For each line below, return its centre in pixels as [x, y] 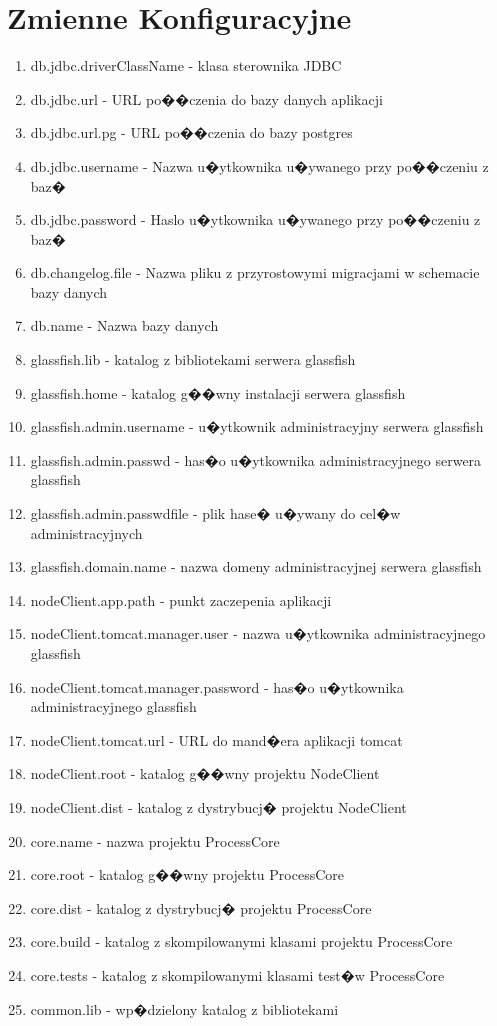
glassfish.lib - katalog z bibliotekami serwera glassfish [193, 359]
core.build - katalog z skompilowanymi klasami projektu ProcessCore [241, 941]
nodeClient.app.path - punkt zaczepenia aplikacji [181, 599]
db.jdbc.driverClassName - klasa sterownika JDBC [186, 65]
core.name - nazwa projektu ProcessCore [155, 840]
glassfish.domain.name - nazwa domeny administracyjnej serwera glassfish [256, 566]
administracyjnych [86, 532]
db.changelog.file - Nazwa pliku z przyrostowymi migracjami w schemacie [255, 272]
